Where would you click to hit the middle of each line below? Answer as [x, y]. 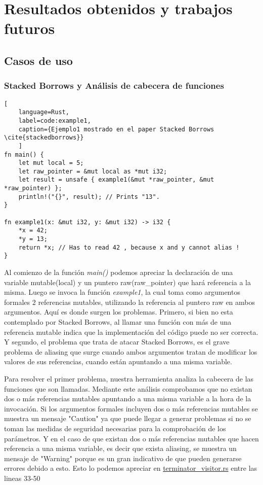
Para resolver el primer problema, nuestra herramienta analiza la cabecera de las [129, 378]
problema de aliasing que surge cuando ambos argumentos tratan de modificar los [131, 351]
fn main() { [24, 154]
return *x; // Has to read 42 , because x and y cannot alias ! [129, 247]
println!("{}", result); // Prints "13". [89, 197]
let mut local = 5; [51, 163]
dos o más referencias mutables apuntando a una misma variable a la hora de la [128, 399]
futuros [30, 28]
